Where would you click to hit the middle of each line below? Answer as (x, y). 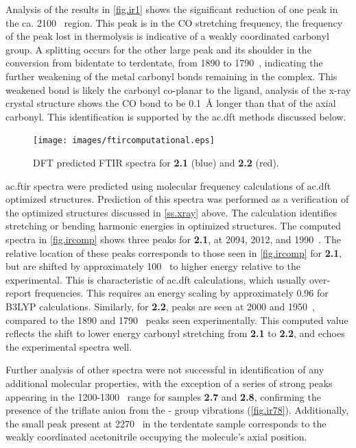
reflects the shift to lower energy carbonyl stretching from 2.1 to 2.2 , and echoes (175, 333)
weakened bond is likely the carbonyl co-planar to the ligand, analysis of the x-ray (178, 89)
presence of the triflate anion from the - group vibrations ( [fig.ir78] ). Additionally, (177, 410)
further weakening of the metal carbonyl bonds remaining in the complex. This (171, 76)
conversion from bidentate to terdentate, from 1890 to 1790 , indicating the (164, 63)
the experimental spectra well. (69, 346)
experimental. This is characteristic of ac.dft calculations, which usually (156, 279)
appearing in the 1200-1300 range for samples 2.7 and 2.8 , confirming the (163, 396)
